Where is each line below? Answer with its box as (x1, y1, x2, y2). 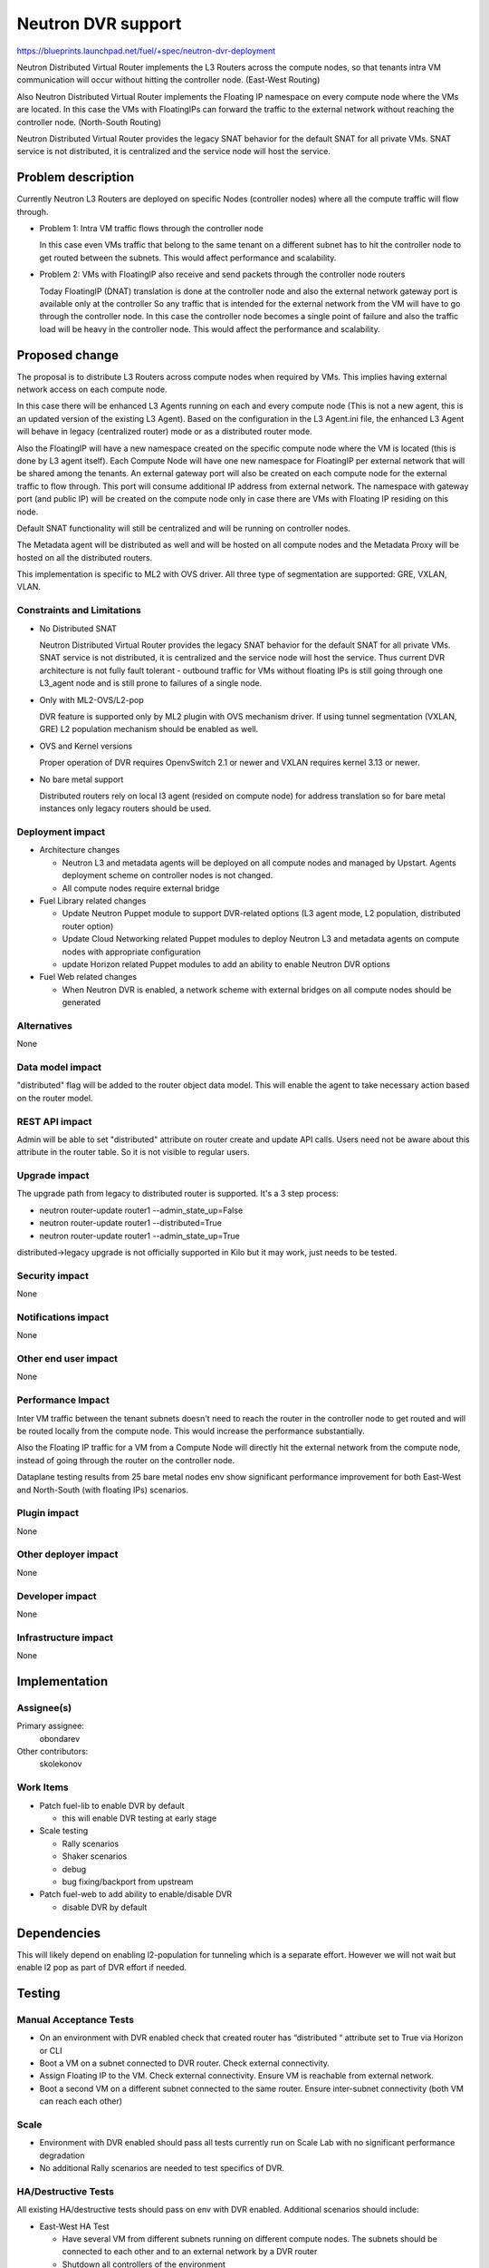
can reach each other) (39, 2096, 122, 2107)
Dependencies (16, 1925, 101, 1941)
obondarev (39, 1733, 81, 1744)
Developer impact (16, 1589, 97, 1602)
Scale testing (39, 1825, 89, 1836)
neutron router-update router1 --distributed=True (39, 1217, 222, 1228)
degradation (39, 2150, 85, 2161)
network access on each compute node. (16, 384, 168, 395)
